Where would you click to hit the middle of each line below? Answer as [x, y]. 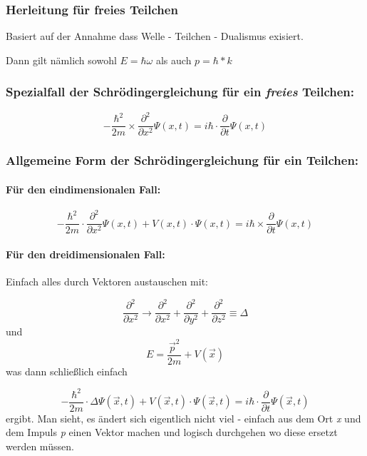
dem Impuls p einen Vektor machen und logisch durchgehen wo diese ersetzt [172, 432]
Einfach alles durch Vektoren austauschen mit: [107, 282]
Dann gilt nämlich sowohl [61, 60]
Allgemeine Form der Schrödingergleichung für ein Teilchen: [182, 160]
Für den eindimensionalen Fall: [83, 189]
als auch [174, 60]
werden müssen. [40, 446]
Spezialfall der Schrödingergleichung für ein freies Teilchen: [180, 92]
